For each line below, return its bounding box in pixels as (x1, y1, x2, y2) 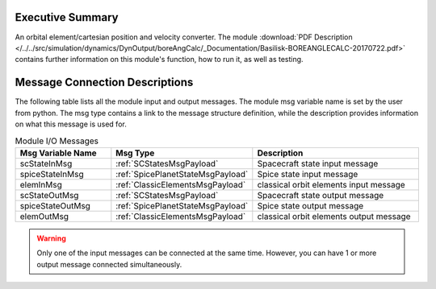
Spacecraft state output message (257, 189, 384, 200)
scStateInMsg (19, 158, 73, 169)
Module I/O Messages (15, 135, 99, 147)
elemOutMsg (19, 210, 69, 221)
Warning (36, 233, 66, 243)
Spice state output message (257, 200, 364, 211)
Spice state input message (257, 168, 358, 180)
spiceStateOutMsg (19, 200, 90, 211)
